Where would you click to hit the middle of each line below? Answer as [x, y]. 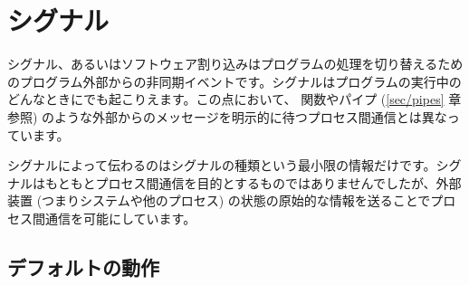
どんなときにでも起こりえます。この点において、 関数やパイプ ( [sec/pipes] [226, 99]
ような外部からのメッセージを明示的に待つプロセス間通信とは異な [251, 116]
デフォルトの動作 [83, 266]
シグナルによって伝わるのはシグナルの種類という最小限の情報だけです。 [222, 165]
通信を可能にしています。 [120, 218]
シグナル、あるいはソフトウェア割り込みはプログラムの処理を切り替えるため [235, 64]
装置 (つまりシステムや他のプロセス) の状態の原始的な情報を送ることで [219, 200]
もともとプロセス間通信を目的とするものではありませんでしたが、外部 [253, 182]
